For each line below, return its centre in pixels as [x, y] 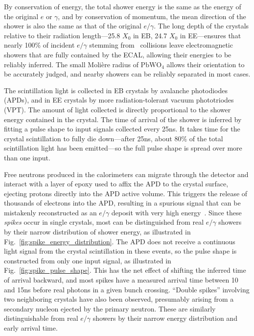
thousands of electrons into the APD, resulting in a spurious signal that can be [122, 203]
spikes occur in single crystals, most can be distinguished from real [104, 222]
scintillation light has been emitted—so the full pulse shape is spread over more [123, 148]
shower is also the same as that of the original [73, 26]
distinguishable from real [41, 318]
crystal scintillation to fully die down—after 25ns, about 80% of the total [114, 138]
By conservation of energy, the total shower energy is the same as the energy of [123, 6]
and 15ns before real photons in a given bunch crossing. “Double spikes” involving [127, 289]
